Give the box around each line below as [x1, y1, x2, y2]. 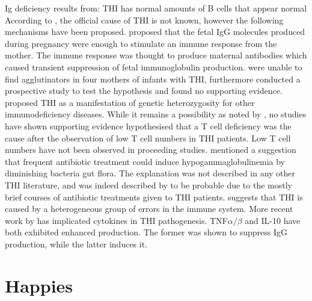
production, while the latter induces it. [5, 237, 148, 250]
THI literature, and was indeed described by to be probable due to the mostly [5, 178, 292, 191]
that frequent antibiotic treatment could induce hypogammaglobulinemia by [5, 155, 286, 167]
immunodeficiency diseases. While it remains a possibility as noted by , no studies [5, 108, 307, 120]
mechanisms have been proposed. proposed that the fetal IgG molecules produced [5, 25, 305, 38]
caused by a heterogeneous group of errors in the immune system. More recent [5, 202, 293, 215]
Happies [5, 273, 73, 297]
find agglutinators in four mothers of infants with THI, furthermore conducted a [5, 72, 301, 85]
